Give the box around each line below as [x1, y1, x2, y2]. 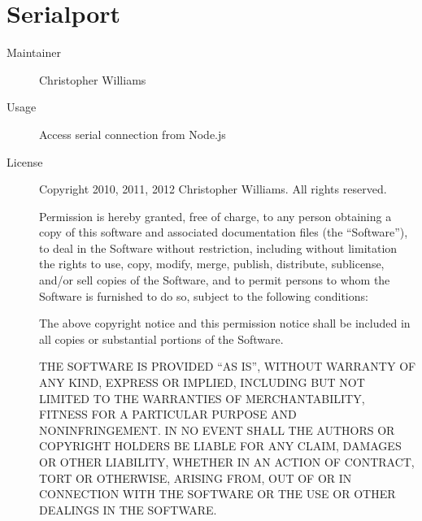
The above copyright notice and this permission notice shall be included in [39, 315, 411, 332]
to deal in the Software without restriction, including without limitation [39, 239, 398, 256]
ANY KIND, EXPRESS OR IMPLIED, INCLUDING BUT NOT [39, 374, 365, 391]
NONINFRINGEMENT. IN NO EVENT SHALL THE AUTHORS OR [39, 421, 395, 438]
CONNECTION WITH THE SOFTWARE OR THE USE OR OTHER [39, 485, 396, 502]
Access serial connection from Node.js [39, 125, 226, 142]
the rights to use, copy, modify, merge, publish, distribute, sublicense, [39, 255, 385, 272]
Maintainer [7, 44, 61, 61]
